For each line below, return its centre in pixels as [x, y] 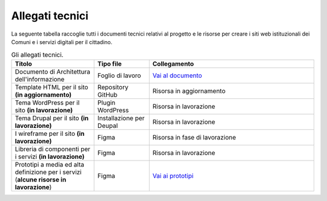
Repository [113, 87]
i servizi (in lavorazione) [50, 156]
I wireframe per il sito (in [50, 133]
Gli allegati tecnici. [37, 54]
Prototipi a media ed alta [50, 164]
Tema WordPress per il [47, 103]
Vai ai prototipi [173, 176]
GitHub [107, 95]
